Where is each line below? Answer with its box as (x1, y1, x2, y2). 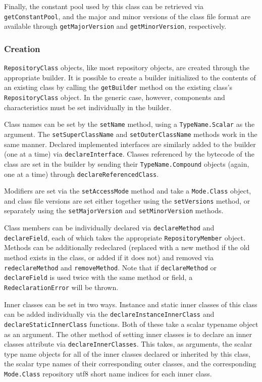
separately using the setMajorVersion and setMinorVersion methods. (4, 205, 224, 216)
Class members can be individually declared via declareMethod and (4, 222, 215, 233)
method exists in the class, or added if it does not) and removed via (4, 252, 214, 263)
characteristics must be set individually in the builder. (4, 102, 172, 112)
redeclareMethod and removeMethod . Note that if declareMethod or (4, 262, 217, 272)
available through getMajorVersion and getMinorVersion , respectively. (4, 21, 227, 31)
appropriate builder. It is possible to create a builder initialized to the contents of (4, 72, 256, 82)
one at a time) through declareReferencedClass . (4, 168, 159, 179)
